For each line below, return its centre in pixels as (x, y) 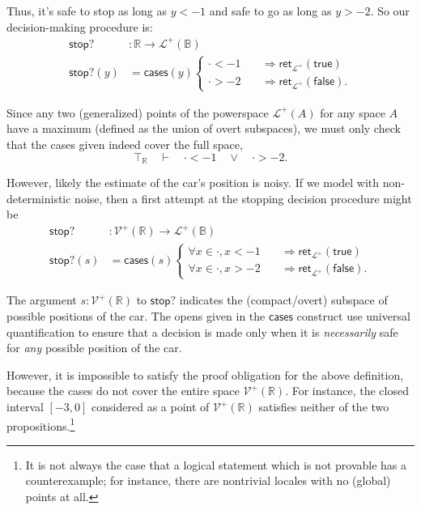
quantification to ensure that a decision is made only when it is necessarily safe (202, 331)
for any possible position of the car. (94, 348)
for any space (353, 112)
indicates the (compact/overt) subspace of (283, 300)
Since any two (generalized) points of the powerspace (138, 112)
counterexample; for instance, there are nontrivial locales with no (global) (208, 480)
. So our (390, 11)
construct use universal (353, 316)
